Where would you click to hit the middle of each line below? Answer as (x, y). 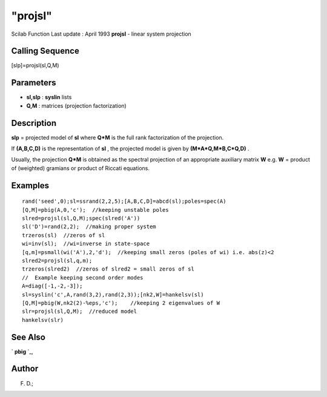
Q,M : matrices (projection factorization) (76, 105)
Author (25, 369)
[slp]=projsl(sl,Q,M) (35, 65)
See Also (28, 337)
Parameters (34, 83)
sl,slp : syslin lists (49, 97)
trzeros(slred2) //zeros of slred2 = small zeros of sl (108, 269)
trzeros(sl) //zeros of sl (64, 235)
